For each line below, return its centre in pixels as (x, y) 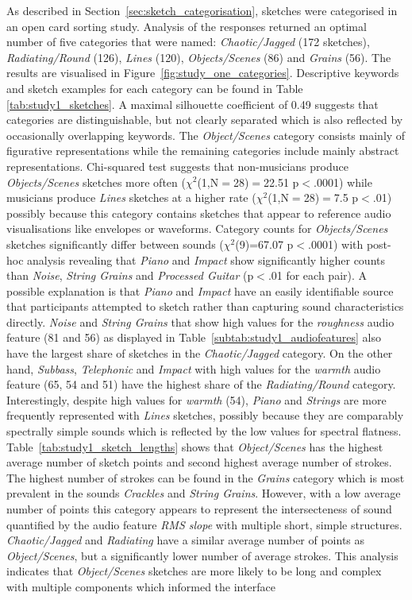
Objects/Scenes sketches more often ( (96, 182)
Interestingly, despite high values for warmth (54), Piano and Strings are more (196, 399)
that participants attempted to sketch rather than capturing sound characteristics (205, 306)
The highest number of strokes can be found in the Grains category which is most (206, 477)
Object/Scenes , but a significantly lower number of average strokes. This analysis (202, 555)
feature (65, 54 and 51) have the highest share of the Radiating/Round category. (201, 384)
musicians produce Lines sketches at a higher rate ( (131, 197)
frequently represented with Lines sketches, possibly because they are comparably (205, 415)
